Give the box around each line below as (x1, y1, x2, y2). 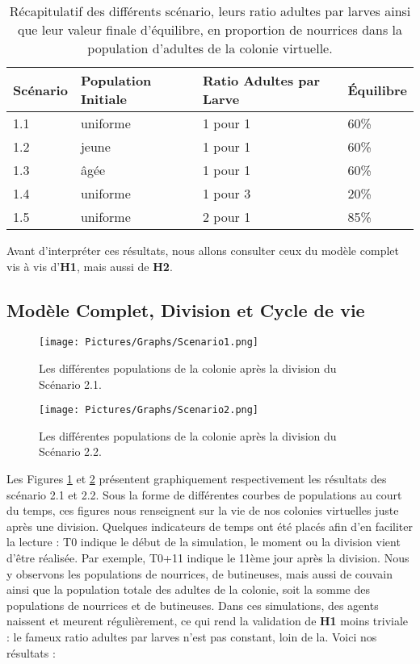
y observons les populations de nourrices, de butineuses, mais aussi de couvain (6, 565, 393, 582)
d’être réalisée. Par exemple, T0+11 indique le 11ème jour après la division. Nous (6, 549, 409, 566)
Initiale (80, 90, 127, 108)
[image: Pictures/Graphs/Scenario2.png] (39, 404, 259, 416)
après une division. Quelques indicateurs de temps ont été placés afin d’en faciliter (6, 517, 414, 534)
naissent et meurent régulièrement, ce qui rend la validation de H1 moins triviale (6, 612, 409, 629)
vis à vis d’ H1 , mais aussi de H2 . (6, 257, 173, 274)
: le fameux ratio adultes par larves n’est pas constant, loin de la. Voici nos (6, 629, 377, 645)
